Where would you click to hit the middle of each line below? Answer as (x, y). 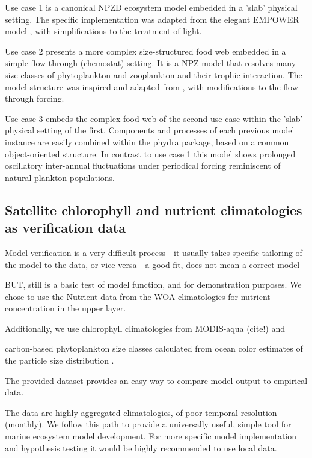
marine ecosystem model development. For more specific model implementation (151, 436)
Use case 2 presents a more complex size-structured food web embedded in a (145, 51)
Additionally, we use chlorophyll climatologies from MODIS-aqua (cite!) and (145, 328)
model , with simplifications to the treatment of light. (103, 31)
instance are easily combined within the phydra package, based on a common (147, 142)
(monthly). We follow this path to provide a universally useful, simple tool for (148, 424)
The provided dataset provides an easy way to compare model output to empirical (156, 380)
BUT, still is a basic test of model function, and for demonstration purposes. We (153, 285)
